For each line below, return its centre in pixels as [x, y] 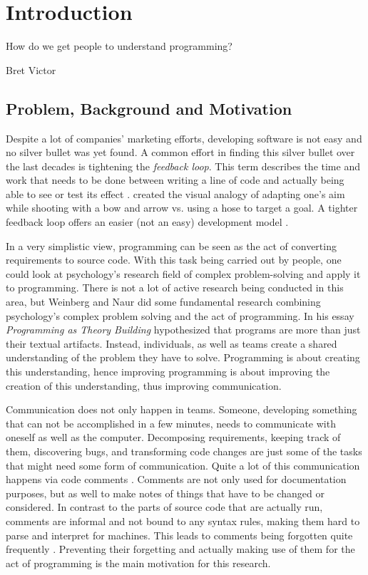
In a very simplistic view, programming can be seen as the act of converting [171, 245]
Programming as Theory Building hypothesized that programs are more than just [183, 330]
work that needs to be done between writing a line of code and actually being [175, 180]
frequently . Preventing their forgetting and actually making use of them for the [180, 549]
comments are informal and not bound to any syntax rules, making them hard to [183, 520]
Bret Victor [31, 69]
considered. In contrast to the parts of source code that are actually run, [164, 507]
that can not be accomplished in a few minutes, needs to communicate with [171, 423]
